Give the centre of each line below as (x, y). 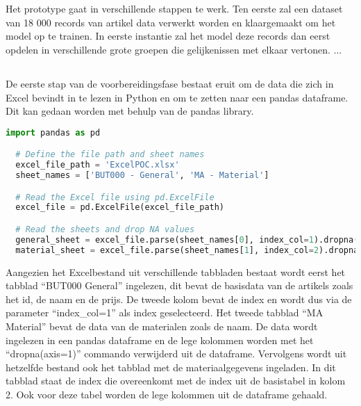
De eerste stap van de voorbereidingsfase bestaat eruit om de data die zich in (170, 83)
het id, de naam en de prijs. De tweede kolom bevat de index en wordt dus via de (179, 299)
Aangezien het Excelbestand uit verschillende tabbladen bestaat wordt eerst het (176, 271)
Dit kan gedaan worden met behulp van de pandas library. (130, 111)
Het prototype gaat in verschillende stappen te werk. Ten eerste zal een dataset (174, 9)
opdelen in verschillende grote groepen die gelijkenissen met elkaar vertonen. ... (174, 49)
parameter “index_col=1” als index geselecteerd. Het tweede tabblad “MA (165, 312)
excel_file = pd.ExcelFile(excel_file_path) (120, 208)
